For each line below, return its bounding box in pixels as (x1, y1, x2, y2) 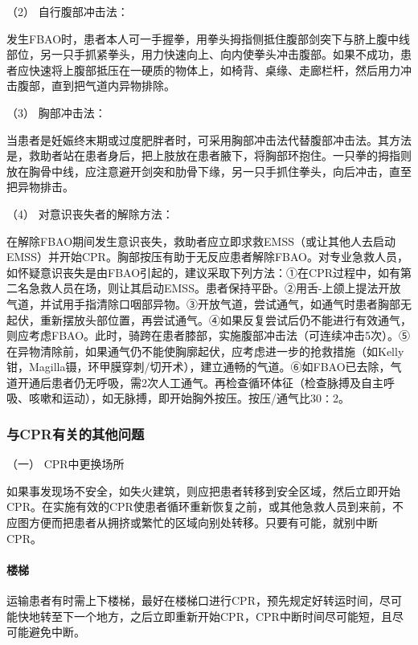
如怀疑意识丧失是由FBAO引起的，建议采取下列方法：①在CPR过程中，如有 (6, 263, 400, 280)
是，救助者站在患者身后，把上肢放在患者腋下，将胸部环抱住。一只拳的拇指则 (6, 147, 412, 164)
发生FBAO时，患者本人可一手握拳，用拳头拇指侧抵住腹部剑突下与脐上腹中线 (6, 30, 411, 47)
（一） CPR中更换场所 (6, 455, 125, 472)
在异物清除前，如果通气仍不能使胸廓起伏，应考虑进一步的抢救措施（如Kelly (6, 342, 404, 359)
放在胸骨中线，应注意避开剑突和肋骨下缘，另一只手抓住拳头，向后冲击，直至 (6, 162, 412, 179)
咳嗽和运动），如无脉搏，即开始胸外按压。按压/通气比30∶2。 (28, 390, 350, 406)
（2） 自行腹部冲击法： (6, 3, 129, 19)
